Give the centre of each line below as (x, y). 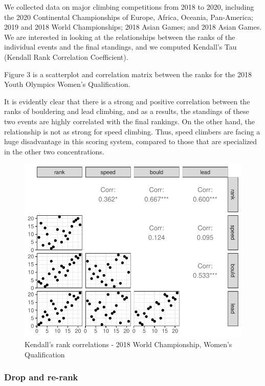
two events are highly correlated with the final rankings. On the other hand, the (129, 121)
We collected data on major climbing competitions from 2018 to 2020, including (129, 7)
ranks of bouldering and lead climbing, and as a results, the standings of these (127, 111)
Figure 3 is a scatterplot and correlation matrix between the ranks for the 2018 (128, 74)
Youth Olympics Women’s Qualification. (67, 84)
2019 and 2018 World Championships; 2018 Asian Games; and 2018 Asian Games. (133, 27)
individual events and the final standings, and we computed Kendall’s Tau (120, 47)
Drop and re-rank (41, 377)
